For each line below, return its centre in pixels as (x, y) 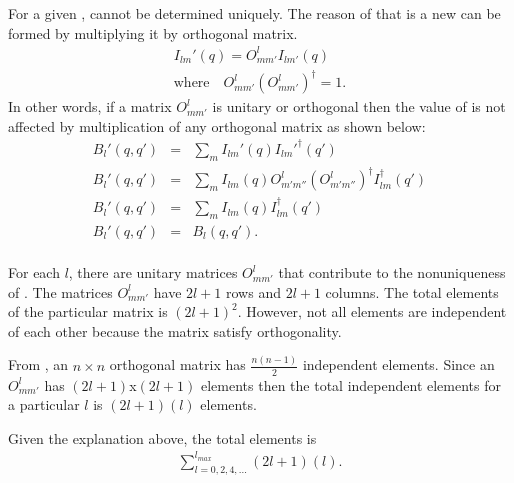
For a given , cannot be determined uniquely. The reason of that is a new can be (254, 13)
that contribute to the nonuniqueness (392, 272)
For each (34, 272)
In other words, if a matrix (90, 106)
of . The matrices (60, 291)
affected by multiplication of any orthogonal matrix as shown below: (217, 125)
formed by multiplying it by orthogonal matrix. (153, 32)
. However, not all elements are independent (372, 311)
